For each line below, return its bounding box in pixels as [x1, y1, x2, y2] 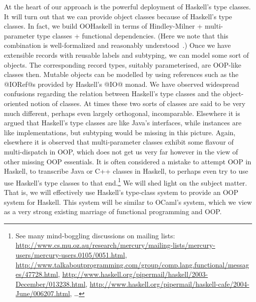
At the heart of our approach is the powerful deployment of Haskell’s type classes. [4, 1, 251, 11]
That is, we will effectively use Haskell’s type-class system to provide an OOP [4, 187, 238, 197]
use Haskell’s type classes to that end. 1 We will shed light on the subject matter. [4, 176, 247, 188]
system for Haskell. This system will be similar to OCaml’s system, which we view [4, 196, 252, 207]
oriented [4, 98, 29, 108]
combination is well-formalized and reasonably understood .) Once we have [4, 40, 231, 50]
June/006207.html [15, 288, 70, 299]
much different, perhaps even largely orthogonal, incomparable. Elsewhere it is [4, 108, 240, 118]
